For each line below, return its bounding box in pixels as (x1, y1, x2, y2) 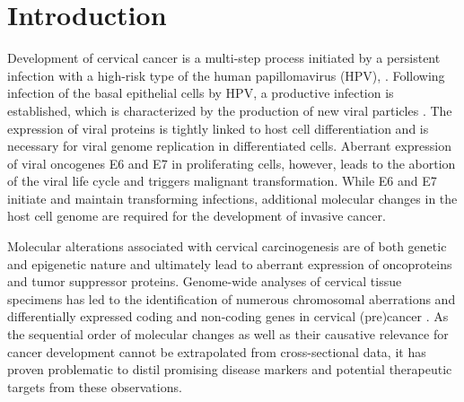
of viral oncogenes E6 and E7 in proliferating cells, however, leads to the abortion (7, 153, 456, 172)
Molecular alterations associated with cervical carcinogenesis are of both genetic (7, 237, 447, 256)
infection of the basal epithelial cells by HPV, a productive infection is (7, 83, 394, 102)
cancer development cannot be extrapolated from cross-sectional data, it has (7, 342, 426, 361)
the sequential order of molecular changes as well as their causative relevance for (7, 325, 449, 344)
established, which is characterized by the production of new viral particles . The (7, 100, 452, 119)
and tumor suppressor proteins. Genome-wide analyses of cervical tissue (7, 272, 402, 291)
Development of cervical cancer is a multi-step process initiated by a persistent (7, 48, 441, 67)
